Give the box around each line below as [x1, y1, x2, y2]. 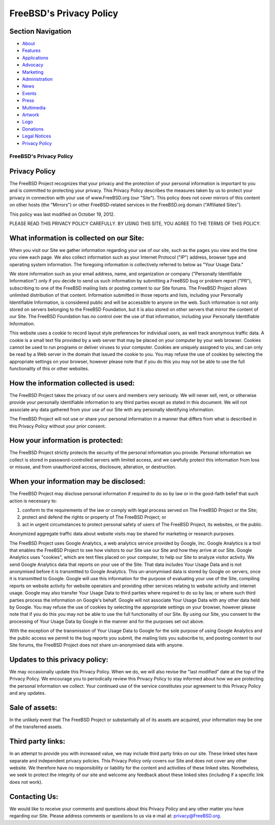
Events [22, 90, 37, 96]
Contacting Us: [9, 792, 59, 801]
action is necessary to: [9, 498, 57, 504]
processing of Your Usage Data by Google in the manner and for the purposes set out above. [9, 618, 205, 624]
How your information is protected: [9, 436, 123, 445]
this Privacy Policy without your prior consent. [9, 423, 106, 429]
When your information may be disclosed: [9, 477, 146, 486]
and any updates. [9, 690, 46, 696]
